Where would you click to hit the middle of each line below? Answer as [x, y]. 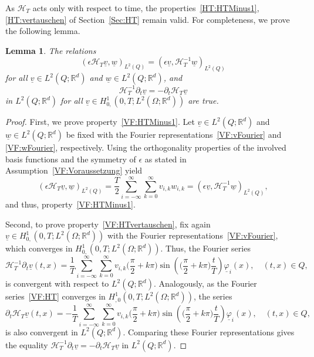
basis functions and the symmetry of [71, 159]
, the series [213, 296]
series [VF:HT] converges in [55, 296]
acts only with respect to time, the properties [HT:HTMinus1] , [146, 8]
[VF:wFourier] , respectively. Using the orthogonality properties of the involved [146, 147]
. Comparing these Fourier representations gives [209, 331]
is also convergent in [42, 331]
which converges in [39, 248]
